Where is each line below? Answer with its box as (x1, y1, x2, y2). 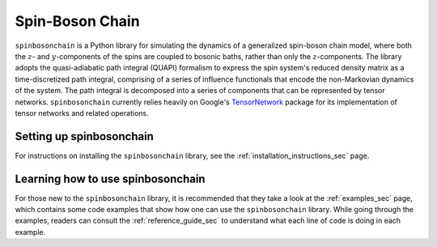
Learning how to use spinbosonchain (15, 172, 206, 185)
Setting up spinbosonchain (15, 130, 154, 143)
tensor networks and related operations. (15, 108, 149, 117)
